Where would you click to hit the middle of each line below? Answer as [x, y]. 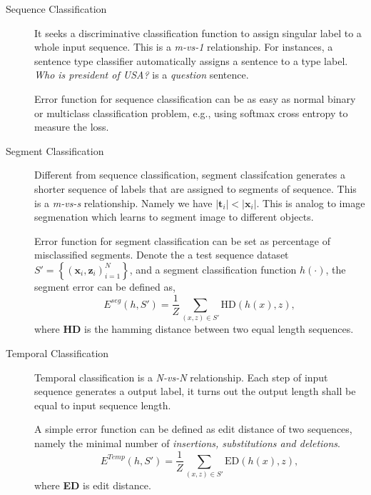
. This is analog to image [311, 202]
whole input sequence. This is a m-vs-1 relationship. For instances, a [184, 47]
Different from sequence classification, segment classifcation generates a [190, 175]
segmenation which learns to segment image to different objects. [174, 217]
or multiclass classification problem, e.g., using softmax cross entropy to [191, 112]
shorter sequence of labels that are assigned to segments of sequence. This [195, 188]
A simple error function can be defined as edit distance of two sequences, [193, 429]
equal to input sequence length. [103, 405]
